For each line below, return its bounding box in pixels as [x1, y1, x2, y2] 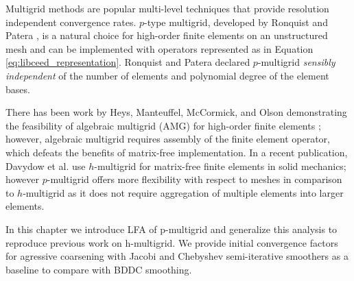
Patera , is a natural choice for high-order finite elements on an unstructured [5, 28, 328, 42]
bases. [5, 82, 30, 96]
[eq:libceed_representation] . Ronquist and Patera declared [5, 55, 250, 69]
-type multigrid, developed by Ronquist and [144, 14, 328, 29]
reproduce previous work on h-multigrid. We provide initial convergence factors [5, 235, 338, 249]
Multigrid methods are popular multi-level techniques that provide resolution [5, 1, 329, 15]
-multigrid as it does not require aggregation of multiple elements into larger [23, 185, 344, 199]
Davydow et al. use [5, 158, 86, 173]
